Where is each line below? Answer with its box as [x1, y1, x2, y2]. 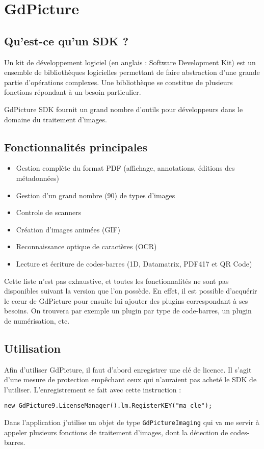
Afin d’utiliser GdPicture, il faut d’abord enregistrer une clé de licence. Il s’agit [4, 364, 252, 375]
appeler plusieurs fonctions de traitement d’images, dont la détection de [4, 427, 228, 437]
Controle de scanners [16, 207, 82, 218]
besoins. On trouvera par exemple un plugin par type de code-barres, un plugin [4, 305, 252, 316]
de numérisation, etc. [4, 315, 70, 326]
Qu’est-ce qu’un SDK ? [4, 33, 129, 48]
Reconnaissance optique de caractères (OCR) [16, 241, 157, 252]
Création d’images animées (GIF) [16, 224, 121, 234]
